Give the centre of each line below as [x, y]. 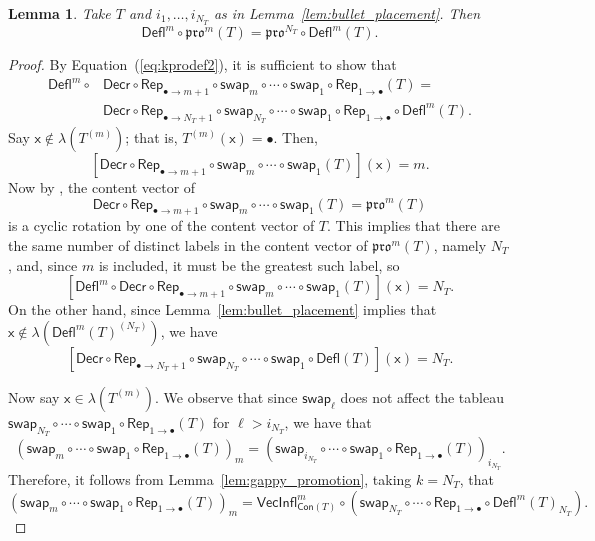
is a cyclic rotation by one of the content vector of [161, 225]
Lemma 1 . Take [59, 13]
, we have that [328, 421]
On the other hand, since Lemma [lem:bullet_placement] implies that [222, 309]
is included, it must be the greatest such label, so [249, 264]
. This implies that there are [413, 225]
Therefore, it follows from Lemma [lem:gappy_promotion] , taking [210, 478]
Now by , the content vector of [102, 187]
